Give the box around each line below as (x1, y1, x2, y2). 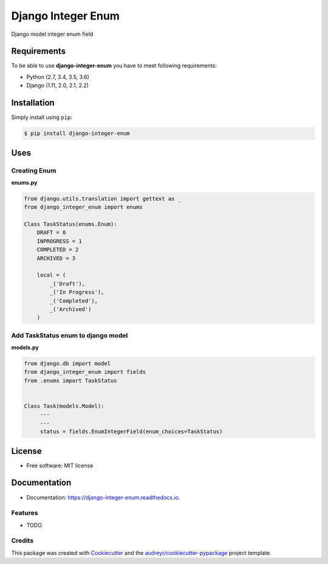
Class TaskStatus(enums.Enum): (24, 221, 118, 228)
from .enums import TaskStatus (24, 377, 118, 384)
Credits (11, 537, 33, 545)
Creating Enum (11, 166, 56, 174)
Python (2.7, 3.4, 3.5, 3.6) (26, 73, 89, 80)
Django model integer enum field (11, 30, 94, 38)
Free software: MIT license (26, 462, 94, 469)
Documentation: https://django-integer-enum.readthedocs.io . (26, 493, 180, 501)
